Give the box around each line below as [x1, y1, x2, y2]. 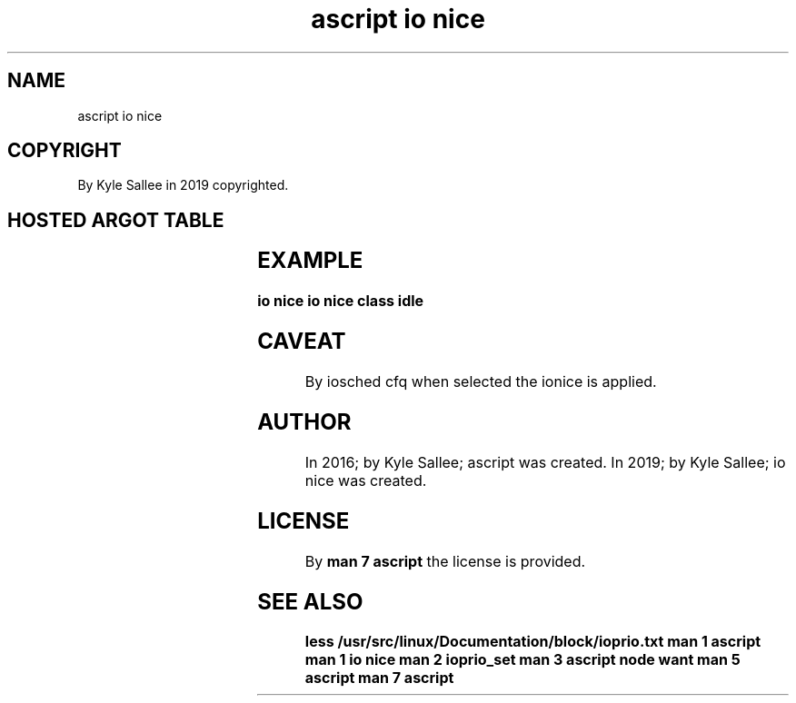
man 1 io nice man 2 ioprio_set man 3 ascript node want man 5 [304, 650, 741, 669]
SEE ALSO [257, 588, 363, 615]
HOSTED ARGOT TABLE [7, 208, 224, 232]
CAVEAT [257, 328, 346, 355]
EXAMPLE [257, 247, 363, 274]
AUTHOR [257, 408, 352, 435]
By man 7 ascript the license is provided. [304, 551, 586, 570]
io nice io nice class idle [257, 292, 424, 311]
